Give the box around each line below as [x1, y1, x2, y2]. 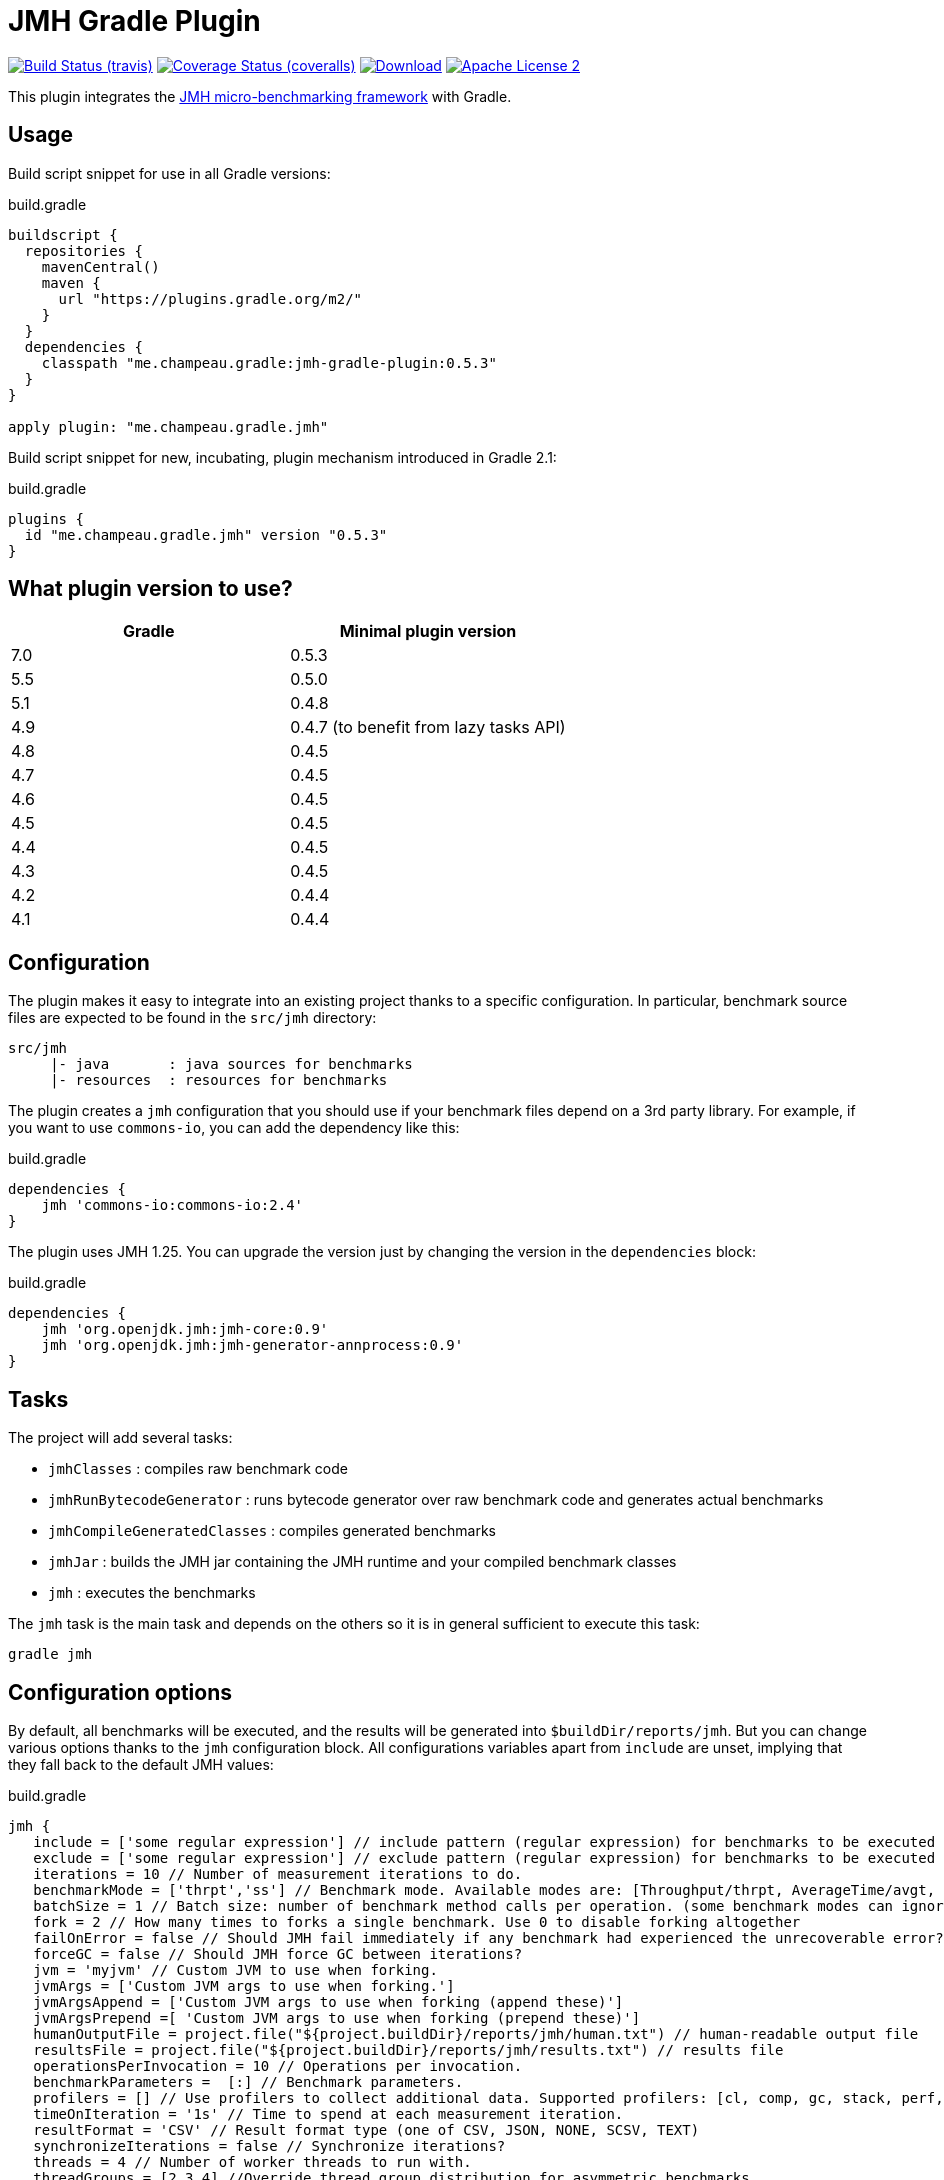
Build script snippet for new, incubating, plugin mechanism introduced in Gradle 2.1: [8, 448, 557, 466]
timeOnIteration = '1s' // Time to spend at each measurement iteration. [33, 2105, 624, 2122]
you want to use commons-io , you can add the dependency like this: [8, 1119, 460, 1137]
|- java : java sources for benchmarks [50, 1056, 413, 1073]
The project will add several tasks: [8, 1429, 233, 1447]
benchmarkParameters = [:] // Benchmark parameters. [33, 2073, 464, 2090]
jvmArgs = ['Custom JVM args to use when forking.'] [33, 1977, 455, 1994]
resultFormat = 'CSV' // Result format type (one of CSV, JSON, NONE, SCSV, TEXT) [33, 2121, 700, 2138]
